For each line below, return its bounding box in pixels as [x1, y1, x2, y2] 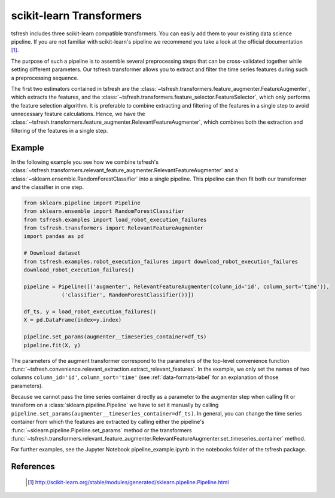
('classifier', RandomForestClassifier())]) [61, 292, 194, 298]
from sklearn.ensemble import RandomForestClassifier [23, 208, 185, 215]
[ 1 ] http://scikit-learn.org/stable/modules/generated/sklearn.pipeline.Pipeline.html [28, 478, 229, 485]
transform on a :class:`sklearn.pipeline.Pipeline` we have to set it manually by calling [11, 401, 219, 409]
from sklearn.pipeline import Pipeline [23, 199, 141, 206]
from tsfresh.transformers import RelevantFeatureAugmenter [23, 225, 204, 231]
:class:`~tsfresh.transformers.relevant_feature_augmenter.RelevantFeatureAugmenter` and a [11, 167, 239, 174]
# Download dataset [23, 250, 81, 256]
